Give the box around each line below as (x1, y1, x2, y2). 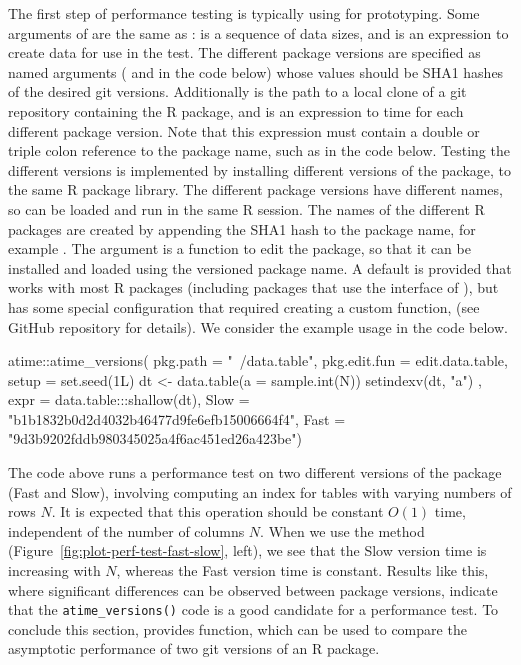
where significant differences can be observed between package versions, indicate (8, 579, 498, 600)
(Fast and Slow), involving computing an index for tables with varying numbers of (8, 481, 512, 502)
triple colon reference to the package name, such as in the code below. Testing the (8, 140, 510, 161)
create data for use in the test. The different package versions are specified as (8, 42, 481, 63)
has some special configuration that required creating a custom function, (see (8, 296, 480, 317)
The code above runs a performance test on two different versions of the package (8, 462, 502, 483)
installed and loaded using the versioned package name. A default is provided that (8, 257, 512, 278)
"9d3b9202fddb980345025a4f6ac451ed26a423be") (8, 428, 303, 449)
